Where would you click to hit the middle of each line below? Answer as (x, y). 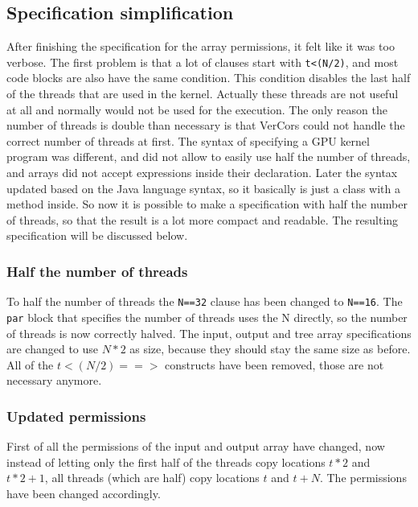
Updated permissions (76, 416)
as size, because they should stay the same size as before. (270, 349)
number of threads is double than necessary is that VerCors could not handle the (206, 125)
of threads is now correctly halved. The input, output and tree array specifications (209, 333)
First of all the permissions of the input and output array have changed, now (196, 446)
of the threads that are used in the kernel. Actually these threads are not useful (203, 94)
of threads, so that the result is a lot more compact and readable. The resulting (203, 219)
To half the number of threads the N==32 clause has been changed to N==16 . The (205, 301)
